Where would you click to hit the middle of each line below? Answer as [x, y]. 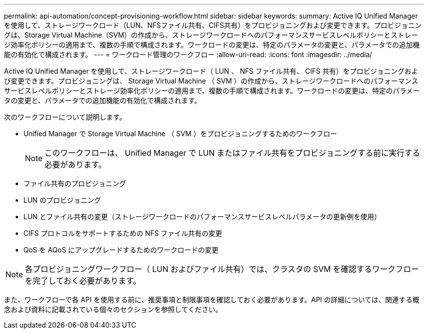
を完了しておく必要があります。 [83, 281]
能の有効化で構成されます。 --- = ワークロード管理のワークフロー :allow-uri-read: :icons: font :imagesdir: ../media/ [188, 54]
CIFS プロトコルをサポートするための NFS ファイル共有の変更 [123, 233]
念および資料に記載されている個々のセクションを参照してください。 [113, 309]
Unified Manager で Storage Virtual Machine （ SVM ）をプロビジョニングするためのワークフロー [180, 134]
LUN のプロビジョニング [62, 200]
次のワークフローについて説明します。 [65, 117]
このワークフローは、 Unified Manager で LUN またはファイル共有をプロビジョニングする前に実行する [232, 153]
